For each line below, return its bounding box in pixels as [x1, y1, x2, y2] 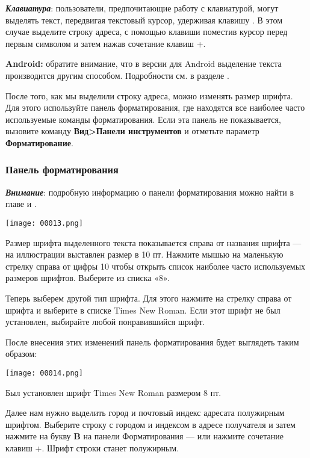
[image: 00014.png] [5, 368, 83, 377]
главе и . [5, 197, 37, 210]
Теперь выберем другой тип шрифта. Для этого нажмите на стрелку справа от [5, 291, 292, 304]
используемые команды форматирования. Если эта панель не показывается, [5, 113, 281, 125]
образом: [5, 347, 37, 360]
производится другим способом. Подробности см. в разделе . [5, 69, 229, 81]
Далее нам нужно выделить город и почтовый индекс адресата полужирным [5, 406, 285, 419]
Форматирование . [5, 136, 73, 149]
